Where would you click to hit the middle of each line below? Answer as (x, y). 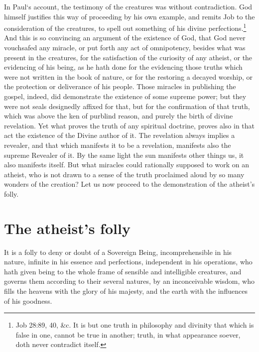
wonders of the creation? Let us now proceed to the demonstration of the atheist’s (129, 184)
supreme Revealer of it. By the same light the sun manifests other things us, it (124, 155)
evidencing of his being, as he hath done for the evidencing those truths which (123, 67)
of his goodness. (28, 300)
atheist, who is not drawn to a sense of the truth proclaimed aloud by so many (124, 174)
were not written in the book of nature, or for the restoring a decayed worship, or (129, 76)
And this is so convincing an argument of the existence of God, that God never (125, 38)
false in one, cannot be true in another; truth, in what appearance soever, (128, 334)
